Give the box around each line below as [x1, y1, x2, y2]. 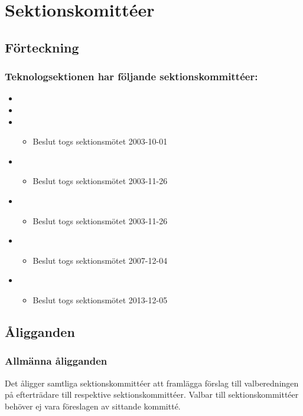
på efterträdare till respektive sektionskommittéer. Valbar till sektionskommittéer [5, 388, 299, 401]
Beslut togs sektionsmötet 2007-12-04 [32, 254, 168, 266]
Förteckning [5, 38, 79, 56]
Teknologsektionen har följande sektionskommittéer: [5, 69, 258, 84]
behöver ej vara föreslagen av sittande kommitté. [5, 399, 181, 412]
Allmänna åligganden [5, 353, 107, 368]
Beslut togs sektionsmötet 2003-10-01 [32, 135, 168, 148]
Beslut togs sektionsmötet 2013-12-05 [32, 293, 168, 306]
